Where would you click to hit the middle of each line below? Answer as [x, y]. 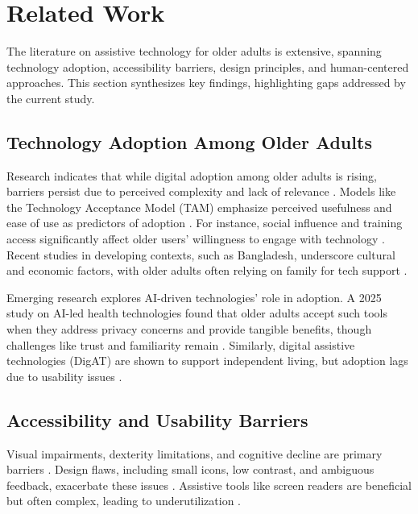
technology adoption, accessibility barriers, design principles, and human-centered [208, 66]
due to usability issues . [64, 376]
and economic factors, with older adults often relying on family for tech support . [207, 270]
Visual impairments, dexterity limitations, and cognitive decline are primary [195, 453]
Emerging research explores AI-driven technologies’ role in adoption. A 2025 [194, 297]
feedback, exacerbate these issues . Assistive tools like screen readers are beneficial [209, 485]
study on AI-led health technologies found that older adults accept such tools [197, 313]
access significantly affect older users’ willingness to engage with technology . [196, 239]
